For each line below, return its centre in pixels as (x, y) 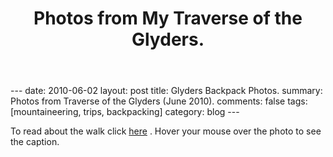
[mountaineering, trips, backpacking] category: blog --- (125, 112)
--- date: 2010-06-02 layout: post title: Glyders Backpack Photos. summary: (166, 91)
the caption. (35, 142)
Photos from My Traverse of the (168, 18)
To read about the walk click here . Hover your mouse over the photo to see (166, 131)
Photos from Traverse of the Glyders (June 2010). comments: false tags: (159, 101)
